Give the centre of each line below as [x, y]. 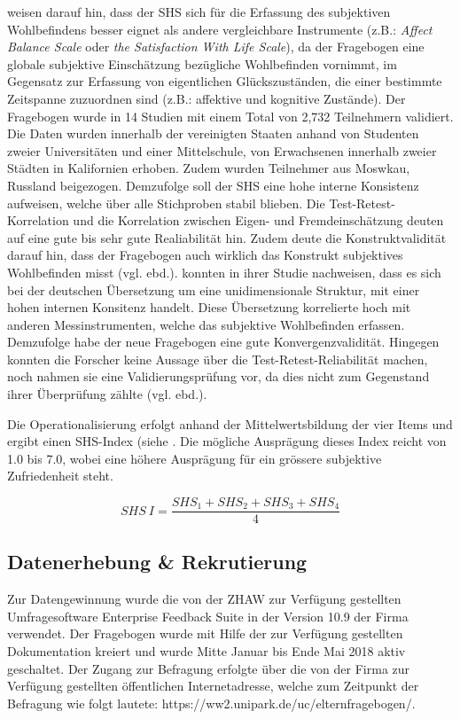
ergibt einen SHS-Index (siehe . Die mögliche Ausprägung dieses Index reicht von [227, 441]
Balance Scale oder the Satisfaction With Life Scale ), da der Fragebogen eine [216, 47]
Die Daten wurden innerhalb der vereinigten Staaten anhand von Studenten [213, 133]
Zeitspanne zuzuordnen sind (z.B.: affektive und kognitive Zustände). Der [207, 98]
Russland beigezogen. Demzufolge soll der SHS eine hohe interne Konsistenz [213, 185]
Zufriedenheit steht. [60, 476]
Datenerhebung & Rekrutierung [157, 562]
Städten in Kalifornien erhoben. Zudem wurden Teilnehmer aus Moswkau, [209, 168]
